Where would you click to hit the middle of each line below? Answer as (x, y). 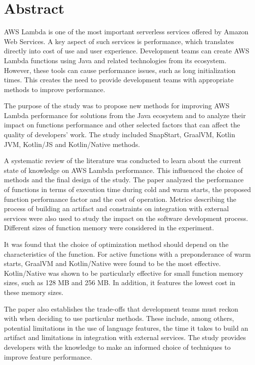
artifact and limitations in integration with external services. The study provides (125, 337)
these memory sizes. (34, 292)
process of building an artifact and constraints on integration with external (116, 208)
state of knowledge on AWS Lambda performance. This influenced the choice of (123, 170)
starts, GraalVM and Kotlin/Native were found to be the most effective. (113, 263)
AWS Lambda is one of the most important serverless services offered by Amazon (126, 32)
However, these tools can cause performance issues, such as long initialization (120, 70)
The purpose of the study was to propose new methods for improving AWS (117, 106)
